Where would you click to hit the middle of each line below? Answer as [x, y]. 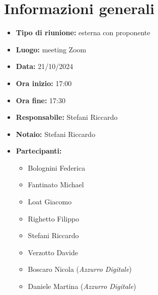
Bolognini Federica [57, 167]
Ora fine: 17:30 [41, 100]
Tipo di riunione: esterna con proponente [83, 32]
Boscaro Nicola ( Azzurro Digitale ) [80, 269]
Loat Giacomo [50, 202]
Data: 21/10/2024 [45, 66]
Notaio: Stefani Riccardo [56, 134]
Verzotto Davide [53, 252]
